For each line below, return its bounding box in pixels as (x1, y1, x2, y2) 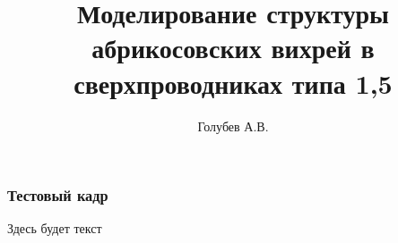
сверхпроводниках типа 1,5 (74, 64, 393, 101)
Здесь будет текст (7, 219, 102, 238)
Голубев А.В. (197, 116, 269, 135)
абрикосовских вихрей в (91, 29, 375, 66)
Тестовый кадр (7, 184, 108, 206)
